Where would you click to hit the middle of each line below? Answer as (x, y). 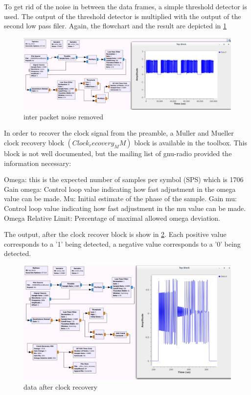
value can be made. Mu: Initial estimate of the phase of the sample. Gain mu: (120, 198)
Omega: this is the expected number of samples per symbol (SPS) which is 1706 (124, 179)
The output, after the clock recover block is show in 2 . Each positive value (115, 234)
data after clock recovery (60, 386)
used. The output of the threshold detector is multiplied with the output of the (123, 16)
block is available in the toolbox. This (191, 142)
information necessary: (38, 163)
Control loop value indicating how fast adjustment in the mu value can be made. (125, 208)
